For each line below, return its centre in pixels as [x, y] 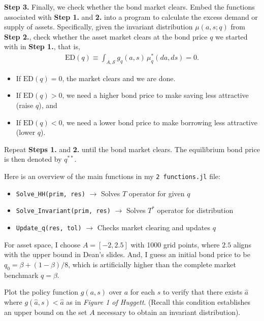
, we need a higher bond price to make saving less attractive [155, 95]
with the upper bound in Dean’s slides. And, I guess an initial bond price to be [127, 254]
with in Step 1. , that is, [42, 46]
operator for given [157, 193]
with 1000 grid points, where [175, 244]
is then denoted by [33, 159]
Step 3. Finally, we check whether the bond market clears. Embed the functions [129, 7]
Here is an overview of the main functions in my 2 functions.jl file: [112, 176]
